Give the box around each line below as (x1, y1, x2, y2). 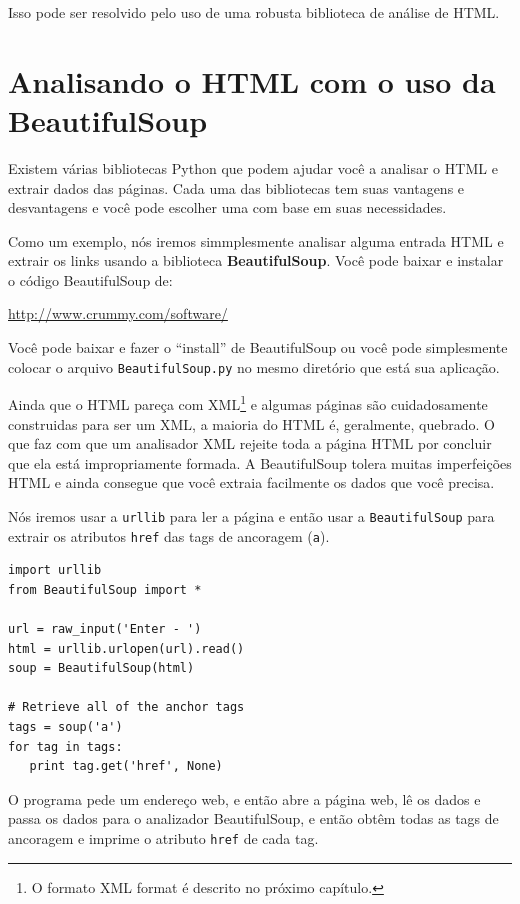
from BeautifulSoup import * (8, 582, 202, 597)
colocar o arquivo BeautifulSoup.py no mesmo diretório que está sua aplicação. (8, 356, 500, 377)
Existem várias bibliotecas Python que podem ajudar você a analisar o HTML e (8, 157, 498, 178)
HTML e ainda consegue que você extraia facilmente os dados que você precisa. (8, 472, 495, 493)
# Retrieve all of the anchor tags (8, 700, 245, 715)
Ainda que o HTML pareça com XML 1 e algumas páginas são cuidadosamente (8, 391, 488, 414)
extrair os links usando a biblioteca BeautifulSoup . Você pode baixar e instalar (8, 250, 504, 271)
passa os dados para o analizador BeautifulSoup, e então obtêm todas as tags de (8, 808, 499, 829)
